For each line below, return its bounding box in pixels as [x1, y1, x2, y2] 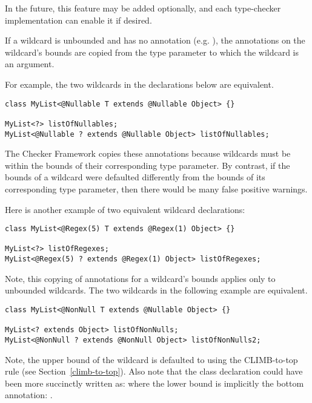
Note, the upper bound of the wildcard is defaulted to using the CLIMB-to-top [5, 353, 298, 365]
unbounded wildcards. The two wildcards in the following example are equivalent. [5, 284, 308, 297]
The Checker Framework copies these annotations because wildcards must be [5, 147, 291, 160]
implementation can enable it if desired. [5, 13, 152, 26]
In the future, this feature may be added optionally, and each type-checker [5, 2, 281, 14]
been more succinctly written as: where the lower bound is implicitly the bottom [5, 376, 304, 389]
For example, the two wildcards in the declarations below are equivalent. [5, 77, 274, 90]
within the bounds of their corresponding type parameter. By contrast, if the [5, 159, 290, 171]
